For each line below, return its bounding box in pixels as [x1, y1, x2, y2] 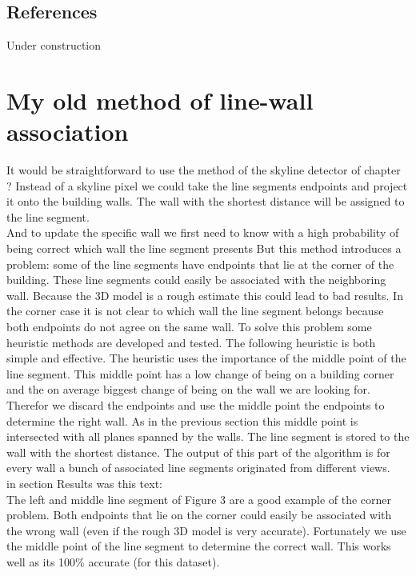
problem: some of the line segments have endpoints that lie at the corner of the [6, 255, 394, 272]
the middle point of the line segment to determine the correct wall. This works [6, 538, 391, 554]
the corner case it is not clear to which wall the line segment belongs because [6, 302, 384, 319]
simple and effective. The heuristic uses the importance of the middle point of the [6, 350, 406, 366]
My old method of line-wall [6, 83, 314, 116]
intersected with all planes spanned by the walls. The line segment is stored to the [6, 428, 410, 445]
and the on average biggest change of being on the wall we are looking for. [6, 381, 370, 398]
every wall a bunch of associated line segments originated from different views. [6, 459, 390, 476]
